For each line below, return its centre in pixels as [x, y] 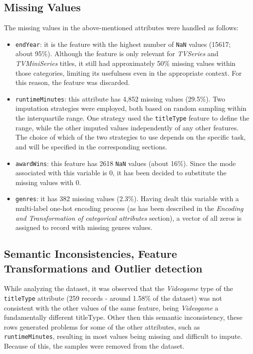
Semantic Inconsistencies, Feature [90, 254]
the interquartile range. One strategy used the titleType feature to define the [132, 118]
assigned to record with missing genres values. [84, 227]
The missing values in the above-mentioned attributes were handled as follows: [121, 28]
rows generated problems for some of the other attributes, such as [102, 326]
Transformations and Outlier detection [103, 268]
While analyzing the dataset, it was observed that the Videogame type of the [119, 288]
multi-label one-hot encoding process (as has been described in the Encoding [129, 208]
